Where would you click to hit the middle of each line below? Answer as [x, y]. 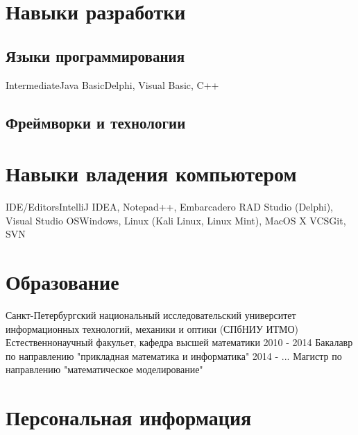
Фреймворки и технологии [96, 122]
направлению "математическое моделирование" [104, 369]
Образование [62, 282]
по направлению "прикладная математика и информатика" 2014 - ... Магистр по [174, 355]
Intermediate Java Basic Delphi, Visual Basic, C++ [112, 84]
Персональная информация [129, 417]
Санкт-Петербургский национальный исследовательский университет [151, 314]
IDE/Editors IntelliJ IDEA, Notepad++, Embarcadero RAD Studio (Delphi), [170, 207]
